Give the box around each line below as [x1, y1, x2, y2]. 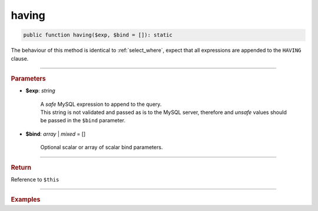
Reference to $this [11, 176, 59, 183]
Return [11, 163, 32, 172]
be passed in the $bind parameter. [40, 117, 126, 124]
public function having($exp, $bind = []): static [23, 32, 173, 38]
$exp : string [25, 87, 55, 94]
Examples [11, 196, 41, 204]
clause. [11, 55, 29, 62]
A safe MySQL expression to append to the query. [40, 101, 162, 108]
